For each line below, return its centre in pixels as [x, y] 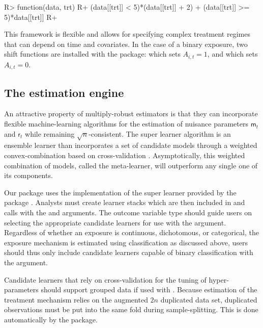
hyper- [219, 279]
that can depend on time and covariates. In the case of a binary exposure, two [126, 44]
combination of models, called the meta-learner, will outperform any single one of [131, 165]
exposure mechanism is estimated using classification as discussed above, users [126, 242]
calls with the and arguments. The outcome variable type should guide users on [128, 212]
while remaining [50, 133]
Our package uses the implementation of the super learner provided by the [120, 192]
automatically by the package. [51, 319]
